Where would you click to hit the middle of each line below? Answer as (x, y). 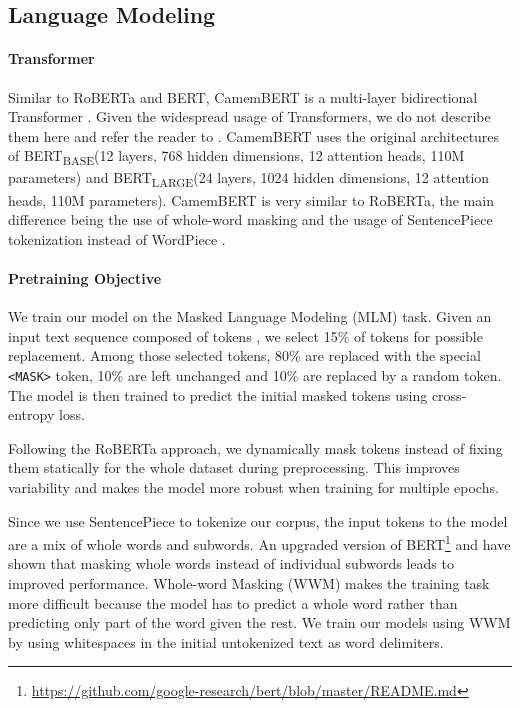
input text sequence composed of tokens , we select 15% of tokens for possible (245, 335)
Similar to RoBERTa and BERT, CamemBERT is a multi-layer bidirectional (243, 96)
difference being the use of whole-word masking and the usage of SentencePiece (250, 219)
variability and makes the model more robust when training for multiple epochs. (253, 487)
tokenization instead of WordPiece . (117, 238)
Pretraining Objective (85, 277)
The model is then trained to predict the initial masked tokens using (218, 394)
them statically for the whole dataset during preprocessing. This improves (234, 467)
